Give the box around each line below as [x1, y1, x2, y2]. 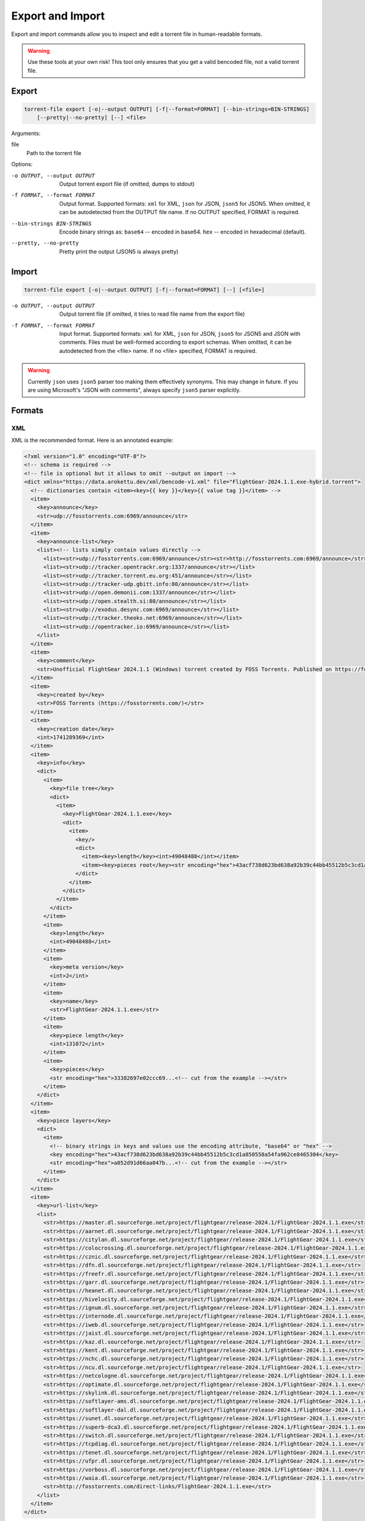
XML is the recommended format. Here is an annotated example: [11, 437, 173, 444]
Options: [11, 161, 33, 168]
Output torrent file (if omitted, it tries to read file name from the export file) [59, 310, 245, 318]
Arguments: [11, 130, 41, 137]
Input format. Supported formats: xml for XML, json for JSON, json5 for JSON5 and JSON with [59, 330, 301, 337]
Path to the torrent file [26, 149, 82, 156]
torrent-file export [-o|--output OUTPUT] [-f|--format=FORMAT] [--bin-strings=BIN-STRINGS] [24, 105, 310, 113]
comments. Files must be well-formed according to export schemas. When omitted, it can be [59, 338, 292, 346]
